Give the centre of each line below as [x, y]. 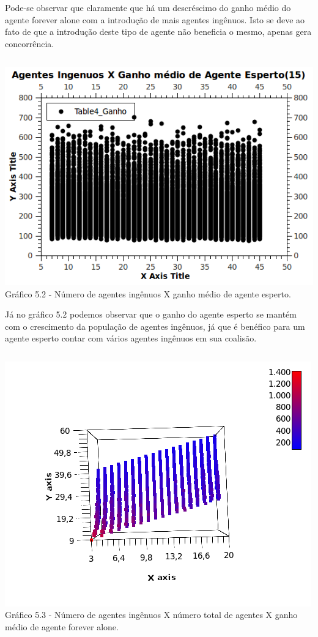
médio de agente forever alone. [62, 627]
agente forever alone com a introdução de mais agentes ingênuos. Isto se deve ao [155, 19]
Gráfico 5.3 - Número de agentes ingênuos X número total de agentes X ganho [151, 615]
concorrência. [30, 43]
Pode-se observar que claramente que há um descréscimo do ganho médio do [148, 7]
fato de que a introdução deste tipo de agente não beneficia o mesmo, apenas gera [158, 32]
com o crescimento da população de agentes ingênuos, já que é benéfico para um [155, 326]
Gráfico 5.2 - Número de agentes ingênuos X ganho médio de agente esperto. [148, 293]
